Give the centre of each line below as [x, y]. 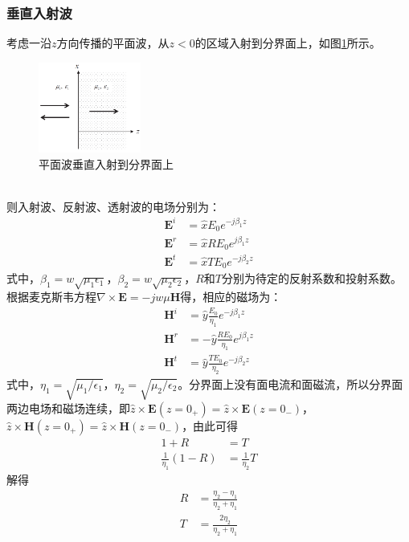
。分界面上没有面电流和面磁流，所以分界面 [290, 384]
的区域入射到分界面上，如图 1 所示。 [288, 43]
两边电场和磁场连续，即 [68, 408]
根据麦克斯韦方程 [51, 297]
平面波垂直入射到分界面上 [106, 163]
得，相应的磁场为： [231, 297]
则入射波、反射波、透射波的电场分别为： [113, 206]
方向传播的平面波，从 [113, 43]
